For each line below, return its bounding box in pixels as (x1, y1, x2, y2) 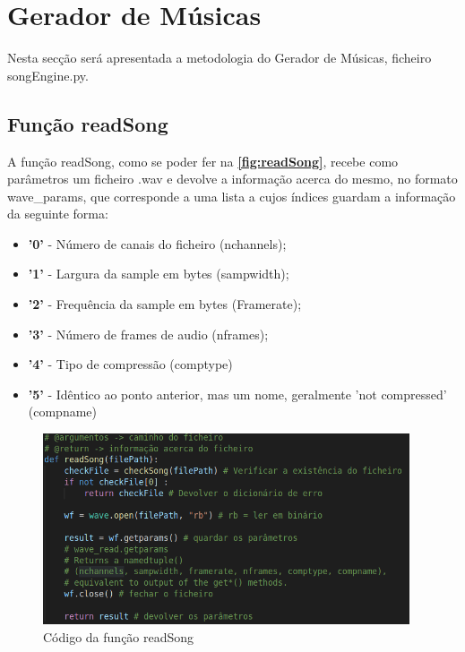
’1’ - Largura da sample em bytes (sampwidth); (28, 264, 289, 283)
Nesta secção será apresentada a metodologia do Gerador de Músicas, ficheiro (7, 48, 432, 67)
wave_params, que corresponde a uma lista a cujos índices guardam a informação (7, 186, 456, 205)
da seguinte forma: (7, 204, 108, 223)
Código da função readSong (43, 627, 194, 646)
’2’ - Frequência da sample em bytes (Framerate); (28, 295, 302, 313)
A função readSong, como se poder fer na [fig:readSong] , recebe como (7, 151, 399, 170)
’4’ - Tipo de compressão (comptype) (28, 355, 233, 373)
